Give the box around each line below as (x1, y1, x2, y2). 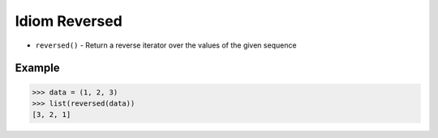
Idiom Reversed (15, 12, 123, 30)
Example (15, 61, 60, 75)
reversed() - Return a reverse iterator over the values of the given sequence (35, 40, 297, 50)
